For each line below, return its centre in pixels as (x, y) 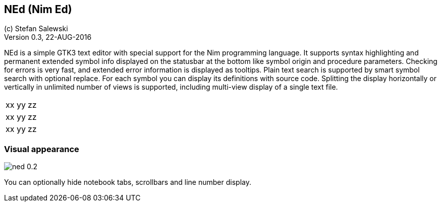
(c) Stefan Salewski (36, 29)
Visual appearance (42, 149)
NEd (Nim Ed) (38, 9)
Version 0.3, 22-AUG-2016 (48, 37)
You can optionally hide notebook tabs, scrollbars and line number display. (128, 182)
